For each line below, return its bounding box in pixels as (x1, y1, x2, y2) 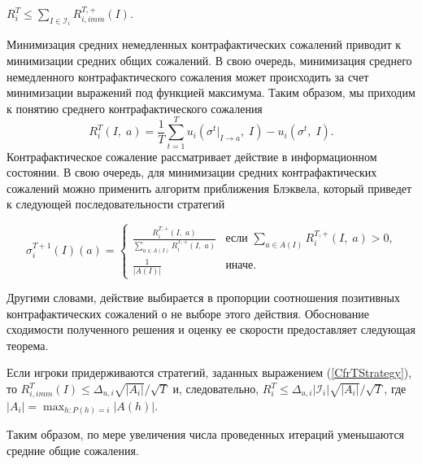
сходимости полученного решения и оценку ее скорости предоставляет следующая (7, 321, 415, 338)
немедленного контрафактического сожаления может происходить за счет (7, 68, 369, 85)
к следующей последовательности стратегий (7, 195, 225, 212)
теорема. (7, 336, 49, 353)
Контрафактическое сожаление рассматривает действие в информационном (7, 147, 377, 164)
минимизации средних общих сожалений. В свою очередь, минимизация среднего (7, 52, 412, 69)
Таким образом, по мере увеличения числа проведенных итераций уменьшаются (7, 426, 405, 443)
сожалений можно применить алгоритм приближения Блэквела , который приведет (7, 179, 412, 196)
